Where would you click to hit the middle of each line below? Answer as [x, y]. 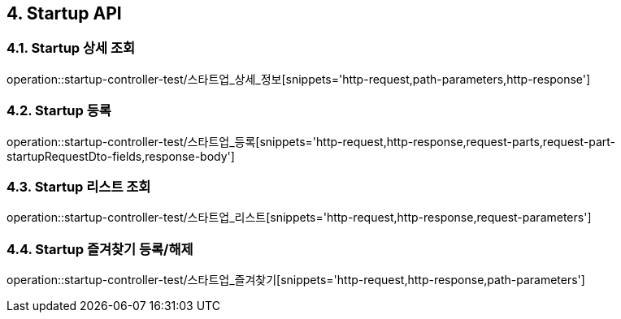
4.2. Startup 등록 [59, 111]
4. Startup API [64, 13]
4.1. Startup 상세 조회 [71, 48]
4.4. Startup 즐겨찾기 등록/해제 [100, 249]
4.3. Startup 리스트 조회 [79, 186]
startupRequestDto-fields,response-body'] [121, 156]
